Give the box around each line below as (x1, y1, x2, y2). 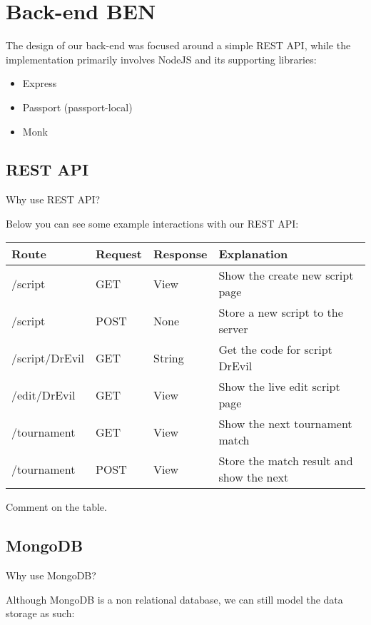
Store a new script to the (218, 304, 343, 321)
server (218, 320, 248, 337)
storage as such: (6, 606, 75, 621)
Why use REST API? (6, 192, 101, 207)
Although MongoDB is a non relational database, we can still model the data (6, 591, 343, 606)
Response (153, 245, 208, 263)
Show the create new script (218, 267, 354, 284)
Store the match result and (218, 452, 353, 469)
